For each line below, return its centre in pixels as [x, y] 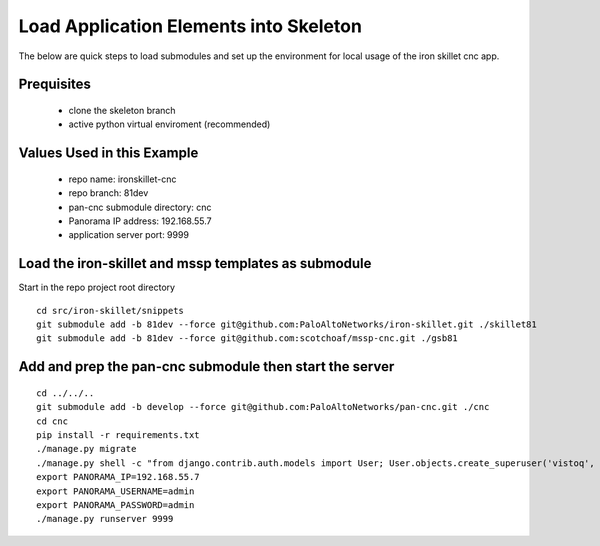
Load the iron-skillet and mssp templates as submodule [195, 263]
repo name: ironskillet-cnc [122, 179]
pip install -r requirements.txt [118, 434]
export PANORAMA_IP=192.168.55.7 [118, 477]
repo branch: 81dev [108, 193]
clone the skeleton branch [122, 110]
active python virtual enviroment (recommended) [169, 124]
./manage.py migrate [86, 449]
